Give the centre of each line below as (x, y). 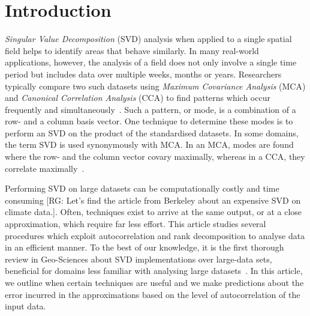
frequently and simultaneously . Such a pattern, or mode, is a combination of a (151, 109)
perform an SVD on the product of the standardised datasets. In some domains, (152, 132)
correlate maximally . (45, 168)
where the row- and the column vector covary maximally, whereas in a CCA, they (155, 156)
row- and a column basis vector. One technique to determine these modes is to (149, 121)
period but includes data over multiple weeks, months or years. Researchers (143, 74)
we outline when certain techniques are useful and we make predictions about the (154, 282)
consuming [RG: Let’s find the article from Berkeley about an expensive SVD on (153, 200)
